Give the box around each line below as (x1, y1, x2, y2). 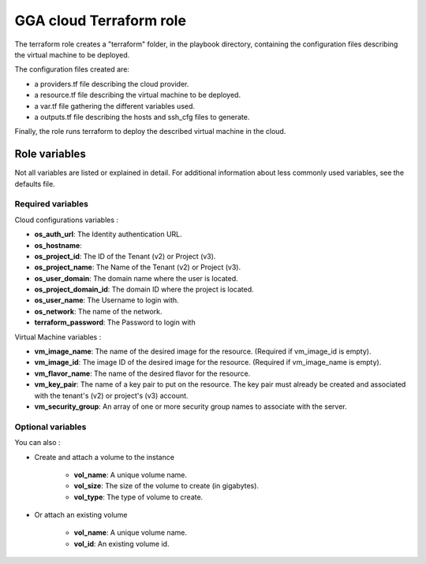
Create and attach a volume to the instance (34, 452, 175, 462)
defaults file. (14, 179, 55, 188)
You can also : (14, 438, 61, 447)
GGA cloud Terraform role (14, 12, 187, 29)
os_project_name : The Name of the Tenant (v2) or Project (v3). (34, 262, 241, 272)
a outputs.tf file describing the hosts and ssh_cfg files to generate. (34, 112, 250, 121)
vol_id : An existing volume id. (73, 539, 170, 548)
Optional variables (14, 421, 87, 432)
